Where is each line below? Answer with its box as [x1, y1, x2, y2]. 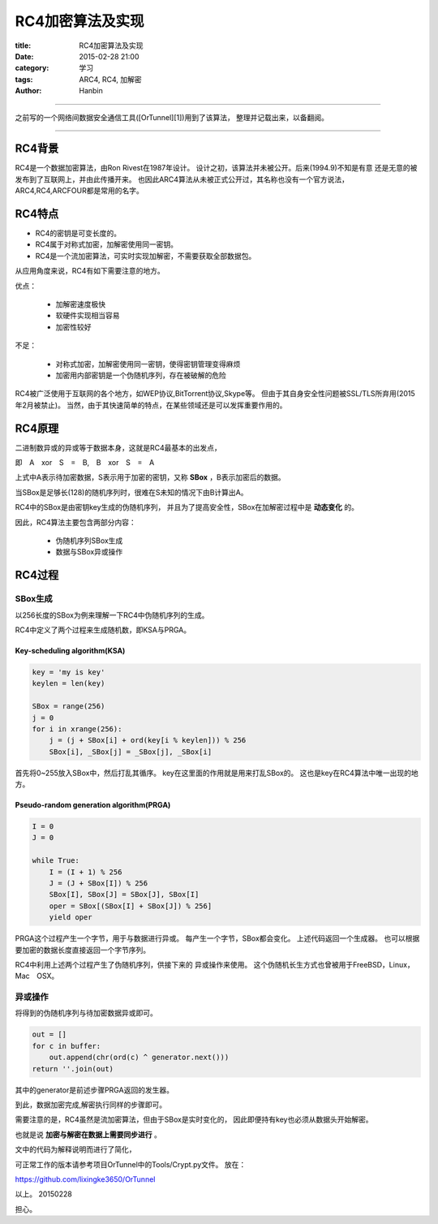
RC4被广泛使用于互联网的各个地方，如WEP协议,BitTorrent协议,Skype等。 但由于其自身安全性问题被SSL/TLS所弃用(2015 [15, 389, 415, 399]
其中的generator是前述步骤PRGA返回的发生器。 [15, 1084, 174, 1095]
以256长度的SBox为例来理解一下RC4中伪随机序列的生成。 [15, 610, 209, 620]
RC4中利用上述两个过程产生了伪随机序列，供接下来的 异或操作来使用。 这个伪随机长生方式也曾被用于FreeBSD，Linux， [15, 959, 415, 969]
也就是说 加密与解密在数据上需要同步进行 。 [15, 1129, 161, 1140]
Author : [15, 86, 42, 96]
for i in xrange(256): [32, 724, 122, 734]
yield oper [49, 913, 92, 922]
